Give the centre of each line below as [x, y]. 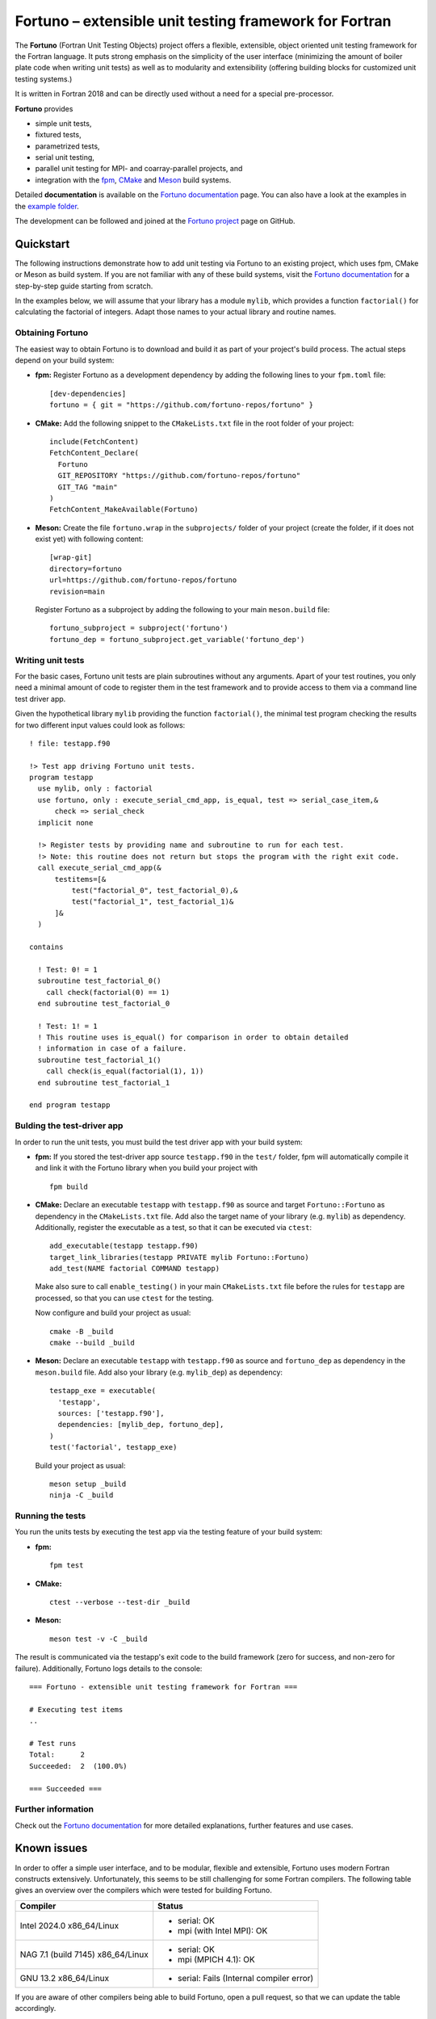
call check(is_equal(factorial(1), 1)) [125, 1071]
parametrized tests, [67, 146]
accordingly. [36, 2009]
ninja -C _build [82, 1495]
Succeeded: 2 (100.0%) [78, 1766]
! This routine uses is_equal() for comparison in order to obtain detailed [193, 1037]
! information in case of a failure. [112, 1049]
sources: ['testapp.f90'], [111, 1413]
